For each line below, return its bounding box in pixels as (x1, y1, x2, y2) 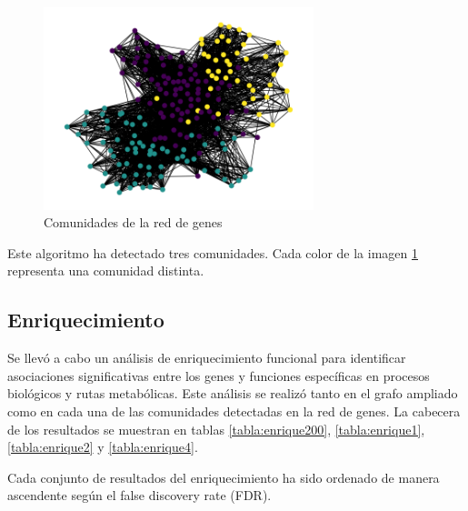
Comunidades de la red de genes (44, 213, 223, 232)
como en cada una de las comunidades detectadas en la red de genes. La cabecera (7, 401, 461, 420)
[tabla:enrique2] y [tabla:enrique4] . (7, 437, 198, 456)
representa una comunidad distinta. (7, 261, 204, 280)
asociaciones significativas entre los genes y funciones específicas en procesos (7, 366, 430, 385)
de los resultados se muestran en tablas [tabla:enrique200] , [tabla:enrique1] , (7, 419, 425, 438)
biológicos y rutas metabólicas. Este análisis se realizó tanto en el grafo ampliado (7, 384, 458, 403)
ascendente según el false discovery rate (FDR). (7, 486, 272, 505)
